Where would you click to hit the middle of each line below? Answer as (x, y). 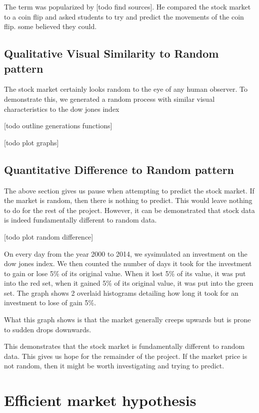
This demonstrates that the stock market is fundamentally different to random (124, 346)
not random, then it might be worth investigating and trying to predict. (114, 366)
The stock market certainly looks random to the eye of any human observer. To (126, 89)
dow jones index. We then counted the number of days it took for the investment (128, 263)
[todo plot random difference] (49, 236)
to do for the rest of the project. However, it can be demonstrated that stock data (129, 210)
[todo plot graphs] (31, 142)
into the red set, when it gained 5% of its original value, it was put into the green (129, 283)
